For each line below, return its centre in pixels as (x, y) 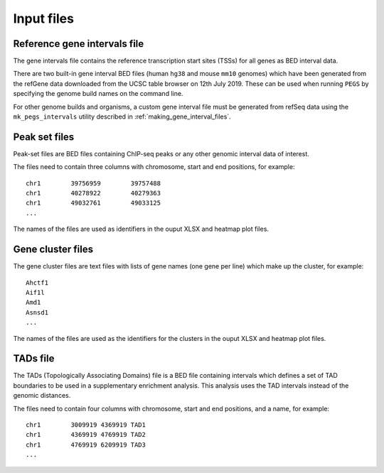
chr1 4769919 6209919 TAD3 (86, 445)
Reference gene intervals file (79, 44)
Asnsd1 (37, 312)
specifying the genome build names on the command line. (98, 94)
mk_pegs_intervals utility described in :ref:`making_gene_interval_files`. (122, 116)
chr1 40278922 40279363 (94, 193)
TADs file (34, 359)
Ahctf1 (37, 283)
